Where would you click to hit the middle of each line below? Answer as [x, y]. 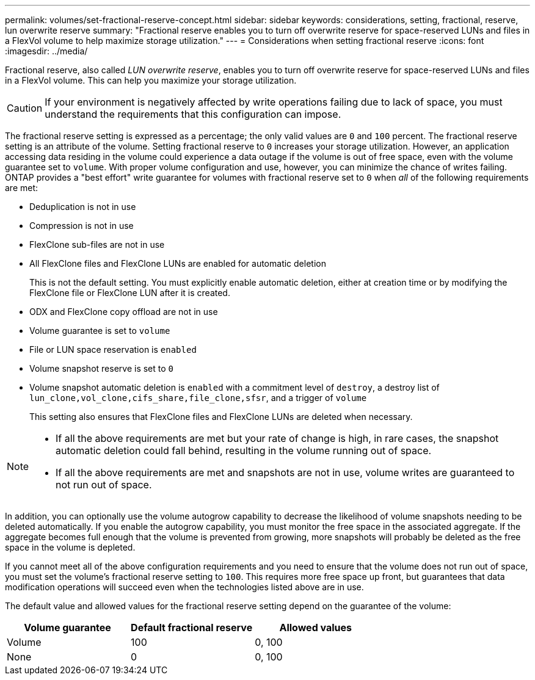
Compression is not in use [82, 226]
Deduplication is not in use [83, 207]
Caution [25, 108]
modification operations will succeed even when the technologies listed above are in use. [184, 587]
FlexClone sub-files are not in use [97, 244]
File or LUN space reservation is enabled [113, 349]
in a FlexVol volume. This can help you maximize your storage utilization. [151, 80]
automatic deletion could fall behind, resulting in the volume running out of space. [244, 450]
